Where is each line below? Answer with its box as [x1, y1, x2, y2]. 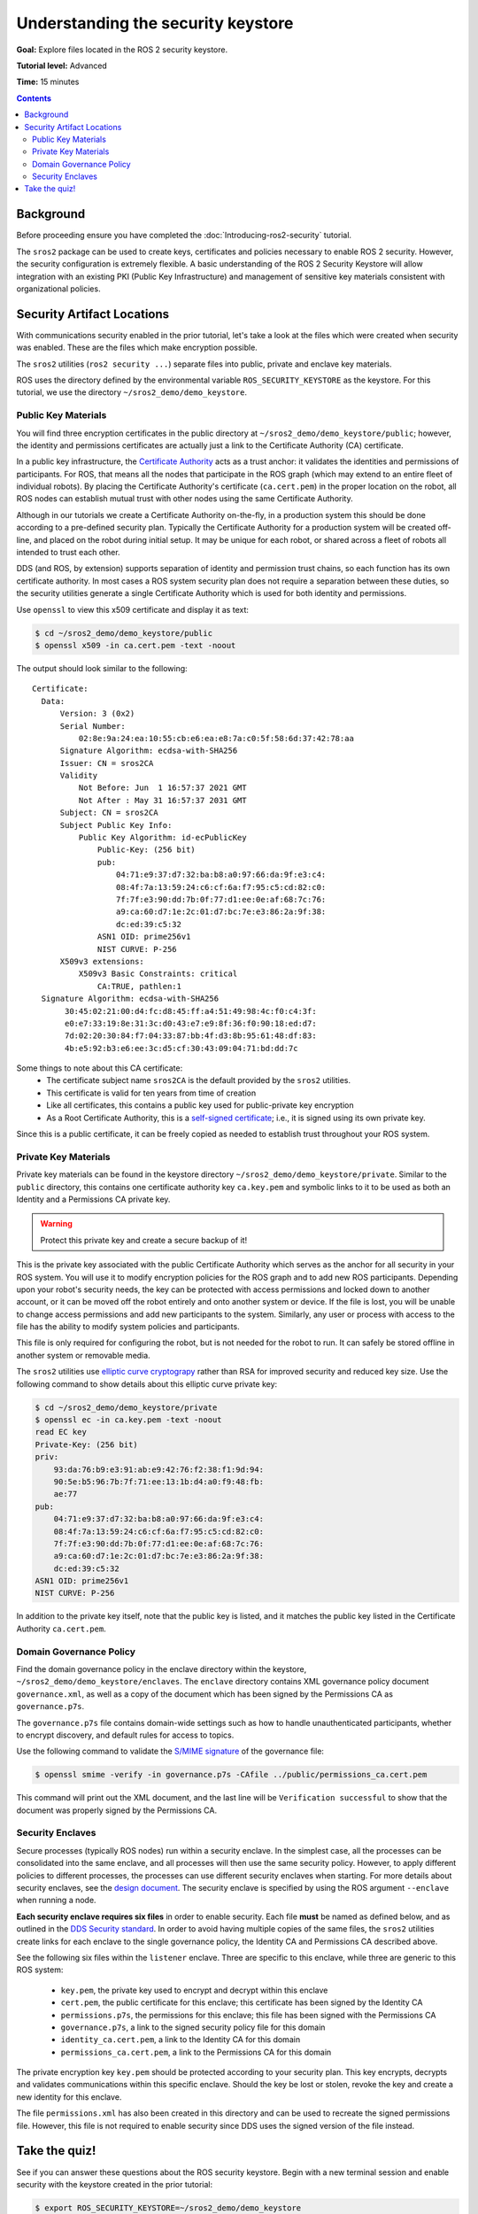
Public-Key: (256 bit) [97, 845, 197, 855]
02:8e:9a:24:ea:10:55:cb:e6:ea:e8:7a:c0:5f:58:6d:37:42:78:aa [78, 733, 354, 743]
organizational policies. [16, 283, 101, 294]
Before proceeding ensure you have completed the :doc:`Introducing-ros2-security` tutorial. [16, 230, 352, 241]
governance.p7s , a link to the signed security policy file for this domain [60, 2022, 326, 2032]
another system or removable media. [16, 1350, 150, 1360]
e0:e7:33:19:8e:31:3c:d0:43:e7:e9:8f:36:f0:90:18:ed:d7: [65, 1018, 318, 1028]
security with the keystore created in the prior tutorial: [16, 2179, 212, 2189]
